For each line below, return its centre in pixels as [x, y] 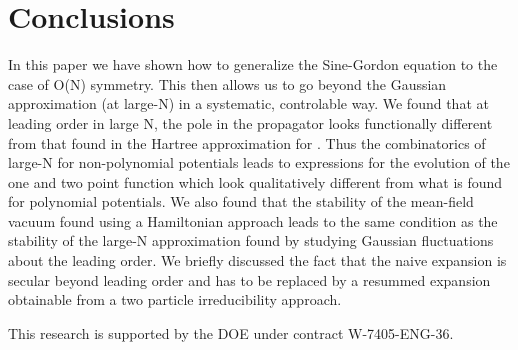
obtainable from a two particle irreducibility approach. [175, 299]
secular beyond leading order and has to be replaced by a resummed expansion [249, 279]
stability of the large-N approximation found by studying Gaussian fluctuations [251, 240]
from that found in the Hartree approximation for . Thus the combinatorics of [247, 142]
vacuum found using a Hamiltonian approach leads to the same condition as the [253, 220]
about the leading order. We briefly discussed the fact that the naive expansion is [257, 260]
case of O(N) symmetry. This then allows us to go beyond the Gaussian [227, 83]
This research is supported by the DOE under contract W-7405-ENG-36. [231, 332]
